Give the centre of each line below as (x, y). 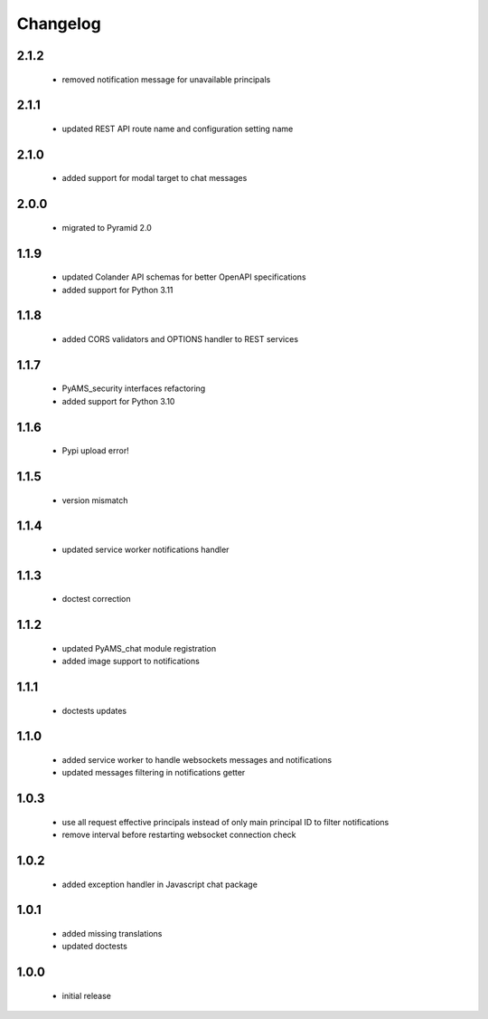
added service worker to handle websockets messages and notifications (197, 760)
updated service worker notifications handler (145, 549)
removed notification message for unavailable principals (166, 79)
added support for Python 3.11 (117, 290)
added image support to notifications (131, 662)
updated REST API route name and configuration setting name (178, 129)
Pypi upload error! (96, 451)
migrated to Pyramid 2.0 (107, 227)
